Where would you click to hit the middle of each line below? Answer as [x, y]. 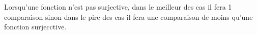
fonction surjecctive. [35, 27]
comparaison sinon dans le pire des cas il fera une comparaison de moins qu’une [128, 16]
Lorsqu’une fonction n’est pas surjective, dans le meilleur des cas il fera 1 [118, 7]
